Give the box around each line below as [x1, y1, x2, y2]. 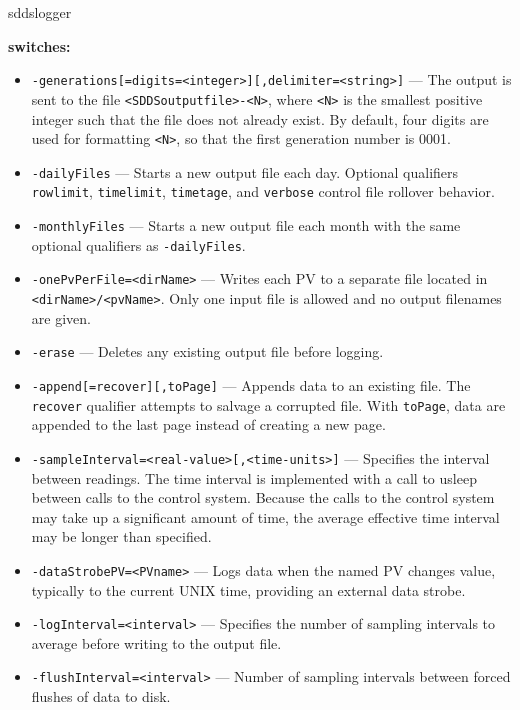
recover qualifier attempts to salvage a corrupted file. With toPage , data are [31, 394, 506, 415]
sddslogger [8, 2, 72, 22]
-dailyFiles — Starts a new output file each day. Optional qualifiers [31, 161, 459, 182]
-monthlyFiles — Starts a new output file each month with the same [31, 215, 461, 236]
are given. [31, 307, 91, 328]
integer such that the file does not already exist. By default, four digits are [31, 108, 489, 129]
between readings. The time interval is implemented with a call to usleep [31, 467, 477, 488]
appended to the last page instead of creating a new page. [31, 414, 386, 435]
